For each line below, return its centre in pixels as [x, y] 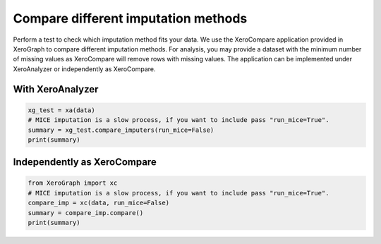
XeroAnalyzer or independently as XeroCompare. [84, 69]
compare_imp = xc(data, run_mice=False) [98, 203]
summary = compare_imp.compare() [86, 213]
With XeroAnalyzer [56, 89]
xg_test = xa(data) [61, 110]
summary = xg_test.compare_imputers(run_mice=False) [121, 130]
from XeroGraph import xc [73, 183]
